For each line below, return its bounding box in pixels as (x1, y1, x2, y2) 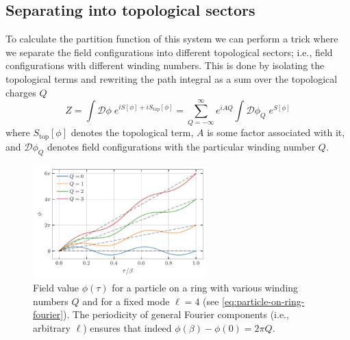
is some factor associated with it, (207, 125, 345, 140)
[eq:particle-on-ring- (222, 293, 305, 308)
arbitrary (33, 320, 71, 335)
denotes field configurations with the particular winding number (47, 139, 316, 153)
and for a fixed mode (82, 293, 170, 308)
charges (5, 85, 36, 99)
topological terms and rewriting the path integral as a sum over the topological (5, 71, 338, 86)
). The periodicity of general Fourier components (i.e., (63, 307, 289, 322)
